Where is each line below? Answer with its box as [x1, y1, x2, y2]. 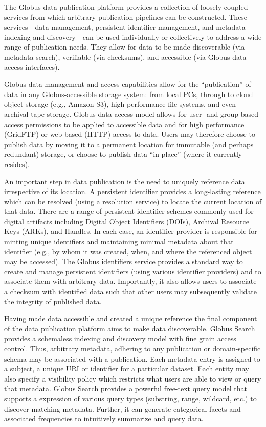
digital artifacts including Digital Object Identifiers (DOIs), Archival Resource [4, 216, 250, 226]
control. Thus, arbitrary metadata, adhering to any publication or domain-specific [4, 343, 261, 353]
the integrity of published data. [4, 296, 102, 306]
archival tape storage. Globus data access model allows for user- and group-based [4, 108, 259, 119]
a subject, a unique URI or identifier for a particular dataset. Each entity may [4, 363, 249, 374]
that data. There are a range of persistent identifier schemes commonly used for [4, 206, 254, 217]
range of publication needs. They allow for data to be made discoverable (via [4, 41, 245, 52]
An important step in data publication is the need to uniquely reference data [4, 176, 245, 186]
